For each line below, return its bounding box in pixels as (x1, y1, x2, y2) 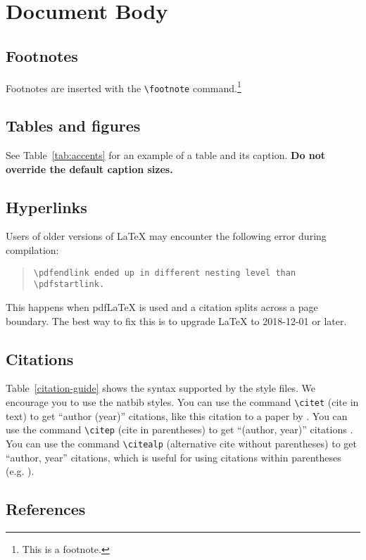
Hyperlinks (6, 196, 87, 217)
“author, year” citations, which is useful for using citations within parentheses (6, 450, 341, 464)
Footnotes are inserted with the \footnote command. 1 (6, 78, 241, 95)
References (6, 498, 86, 520)
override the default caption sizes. (6, 161, 173, 176)
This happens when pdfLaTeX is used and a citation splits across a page (6, 299, 318, 314)
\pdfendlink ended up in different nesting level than (33, 267, 296, 278)
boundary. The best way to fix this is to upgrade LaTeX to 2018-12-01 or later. (6, 313, 347, 328)
